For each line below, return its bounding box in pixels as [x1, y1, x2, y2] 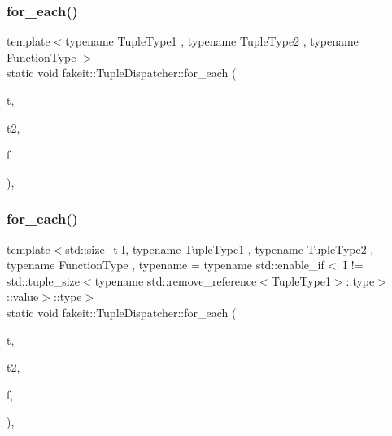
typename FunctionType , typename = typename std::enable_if [7, 256, 324, 273]
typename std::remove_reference [94, 272, 257, 289]
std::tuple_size [7, 272, 80, 289]
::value [7, 288, 39, 305]
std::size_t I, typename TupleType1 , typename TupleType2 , [65, 240, 374, 257]
